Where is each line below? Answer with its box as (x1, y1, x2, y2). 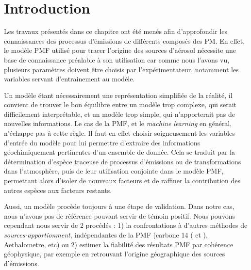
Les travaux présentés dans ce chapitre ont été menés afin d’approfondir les (4, 26, 228, 36)
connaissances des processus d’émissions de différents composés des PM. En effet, (4, 35, 245, 46)
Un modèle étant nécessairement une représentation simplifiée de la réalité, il (4, 90, 233, 100)
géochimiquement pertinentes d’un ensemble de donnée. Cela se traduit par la (4, 147, 235, 157)
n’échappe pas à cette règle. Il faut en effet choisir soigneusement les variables (4, 128, 235, 138)
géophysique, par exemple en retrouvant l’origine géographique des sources (4, 249, 225, 259)
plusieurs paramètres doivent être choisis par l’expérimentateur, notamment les (4, 64, 239, 74)
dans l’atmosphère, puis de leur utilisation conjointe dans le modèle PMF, (4, 166, 224, 176)
